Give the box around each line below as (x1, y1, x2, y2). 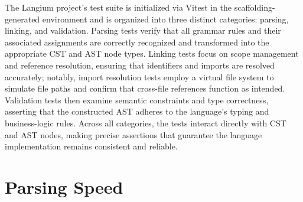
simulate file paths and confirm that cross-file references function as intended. (5, 82, 285, 95)
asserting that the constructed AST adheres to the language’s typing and (5, 105, 269, 118)
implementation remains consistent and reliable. (5, 140, 178, 152)
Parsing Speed (5, 174, 123, 198)
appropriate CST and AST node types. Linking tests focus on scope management (5, 47, 299, 60)
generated (5, 12, 40, 25)
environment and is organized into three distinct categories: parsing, (42, 12, 289, 25)
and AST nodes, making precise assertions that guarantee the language (5, 128, 262, 141)
